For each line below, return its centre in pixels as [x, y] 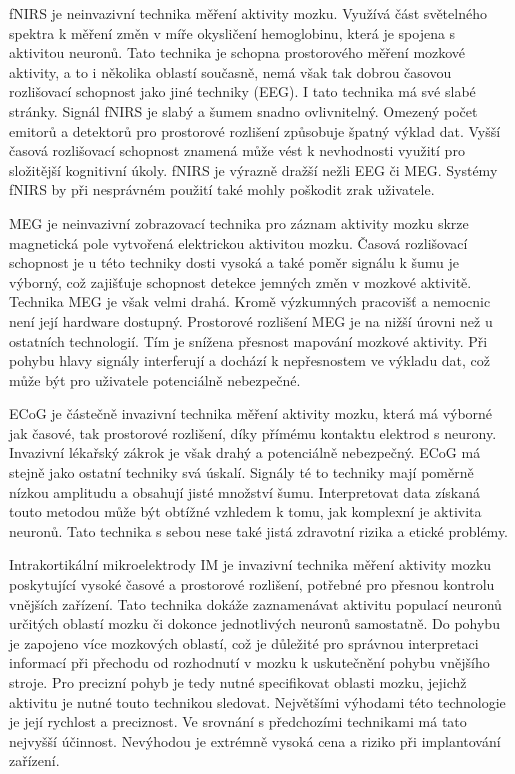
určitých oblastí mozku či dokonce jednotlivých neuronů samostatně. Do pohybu [254, 623]
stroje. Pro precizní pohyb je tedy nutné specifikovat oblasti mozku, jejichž [238, 682]
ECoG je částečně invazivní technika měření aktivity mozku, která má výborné [251, 413]
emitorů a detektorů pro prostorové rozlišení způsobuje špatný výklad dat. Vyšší [255, 130]
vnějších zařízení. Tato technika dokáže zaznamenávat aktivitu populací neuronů [255, 603]
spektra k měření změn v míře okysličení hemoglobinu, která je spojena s [232, 32]
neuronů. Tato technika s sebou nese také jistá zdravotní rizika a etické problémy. [258, 530]
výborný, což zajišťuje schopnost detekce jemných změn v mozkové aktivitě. [240, 281]
